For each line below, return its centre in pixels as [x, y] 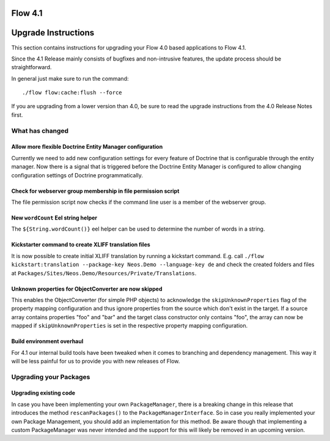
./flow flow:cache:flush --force [72, 93]
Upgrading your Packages [51, 377]
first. [17, 115]
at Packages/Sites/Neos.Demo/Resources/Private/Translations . [104, 273]
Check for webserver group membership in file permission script [95, 191]
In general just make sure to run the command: [70, 78]
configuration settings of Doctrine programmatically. [77, 175]
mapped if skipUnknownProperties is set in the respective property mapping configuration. [129, 326]
